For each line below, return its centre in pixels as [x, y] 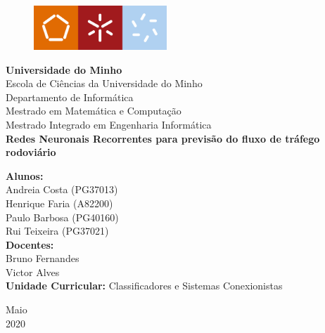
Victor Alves [33, 272]
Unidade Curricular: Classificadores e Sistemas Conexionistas [144, 286]
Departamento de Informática [70, 97]
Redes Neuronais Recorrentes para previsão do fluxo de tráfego [163, 138]
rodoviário [31, 152]
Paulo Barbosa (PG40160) [62, 217]
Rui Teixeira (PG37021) [57, 231]
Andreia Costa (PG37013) [62, 189]
